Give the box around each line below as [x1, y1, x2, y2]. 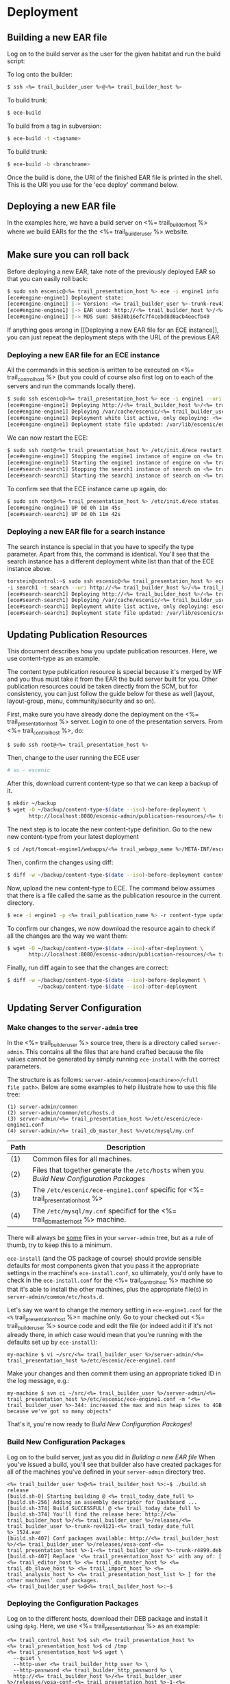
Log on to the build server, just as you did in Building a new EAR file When [7, 1452, 216, 1461]
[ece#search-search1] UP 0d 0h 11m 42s [7, 510, 121, 517]
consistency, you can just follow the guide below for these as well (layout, [7, 689, 215, 697]
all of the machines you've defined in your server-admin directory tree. [7, 1468, 206, 1476]
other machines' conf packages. [7, 1577, 99, 1584]
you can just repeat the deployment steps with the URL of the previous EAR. [7, 333, 221, 341]
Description [106, 1142, 146, 1152]
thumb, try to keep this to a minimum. [7, 1241, 113, 1249]
